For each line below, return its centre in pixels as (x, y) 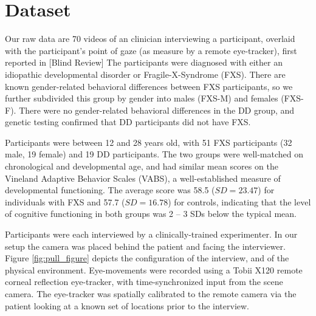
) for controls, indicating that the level (239, 201)
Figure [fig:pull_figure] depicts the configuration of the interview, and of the (147, 258)
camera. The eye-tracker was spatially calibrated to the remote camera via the (151, 294)
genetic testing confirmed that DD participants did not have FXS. (128, 122)
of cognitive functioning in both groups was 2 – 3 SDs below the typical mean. (151, 214)
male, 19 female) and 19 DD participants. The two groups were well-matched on (154, 154)
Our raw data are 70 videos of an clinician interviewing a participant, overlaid (150, 39)
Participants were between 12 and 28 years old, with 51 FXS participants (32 (149, 142)
